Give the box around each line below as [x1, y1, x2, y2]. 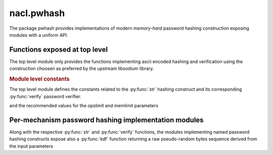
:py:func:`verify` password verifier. [9, 93, 81, 99]
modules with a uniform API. [9, 32, 68, 38]
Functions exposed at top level [9, 45, 108, 54]
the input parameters [9, 143, 53, 149]
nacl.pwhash [9, 8, 65, 19]
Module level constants [9, 75, 70, 83]
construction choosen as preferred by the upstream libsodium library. [9, 65, 154, 71]
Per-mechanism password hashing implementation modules [9, 116, 204, 124]
